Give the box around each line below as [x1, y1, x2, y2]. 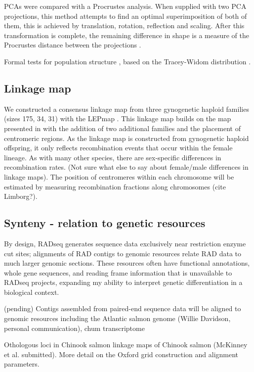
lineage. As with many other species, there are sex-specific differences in [4, 152, 221, 162]
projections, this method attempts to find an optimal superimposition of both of [4, 10, 247, 21]
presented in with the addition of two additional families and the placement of [4, 123, 241, 133]
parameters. [4, 359, 40, 369]
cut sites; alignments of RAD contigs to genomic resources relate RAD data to [4, 248, 242, 258]
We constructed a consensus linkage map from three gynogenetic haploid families [4, 103, 249, 114]
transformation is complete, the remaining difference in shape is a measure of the [4, 30, 249, 40]
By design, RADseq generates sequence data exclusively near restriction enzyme [4, 238, 246, 248]
